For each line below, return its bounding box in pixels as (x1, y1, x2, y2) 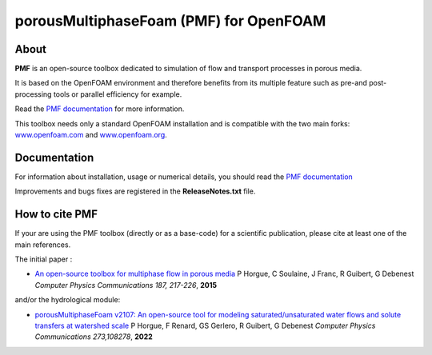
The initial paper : (14, 254, 73, 264)
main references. (14, 240, 71, 249)
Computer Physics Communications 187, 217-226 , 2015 (34, 280, 218, 289)
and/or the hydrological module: (14, 295, 121, 305)
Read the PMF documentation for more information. (14, 104, 185, 114)
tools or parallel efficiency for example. (53, 89, 182, 99)
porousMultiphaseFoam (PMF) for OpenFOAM (14, 12, 326, 30)
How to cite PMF (14, 208, 98, 221)
